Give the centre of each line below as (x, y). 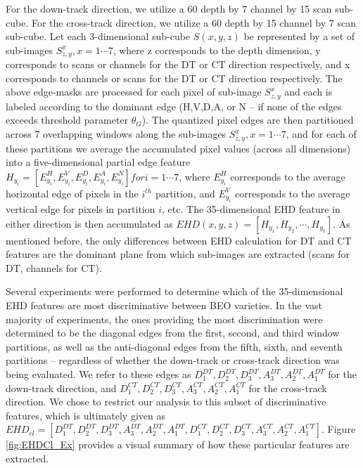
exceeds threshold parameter (67, 120)
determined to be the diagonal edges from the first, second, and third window (173, 333)
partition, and (185, 193)
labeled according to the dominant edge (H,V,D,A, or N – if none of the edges (174, 106)
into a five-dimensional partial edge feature (98, 162)
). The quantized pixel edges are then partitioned (248, 120)
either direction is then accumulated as (89, 223)
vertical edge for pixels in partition (81, 209)
